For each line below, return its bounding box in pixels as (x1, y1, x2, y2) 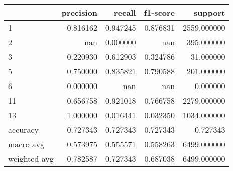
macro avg (8, 138, 45, 150)
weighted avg (8, 153, 54, 164)
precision (61, 7, 97, 18)
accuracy (8, 124, 39, 135)
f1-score (144, 7, 175, 18)
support (194, 7, 225, 18)
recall (114, 7, 136, 18)
